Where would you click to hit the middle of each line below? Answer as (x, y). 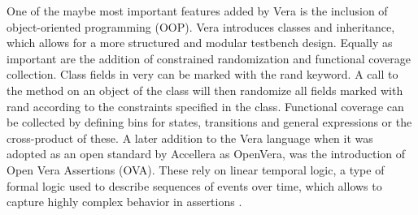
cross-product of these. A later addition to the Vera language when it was (190, 138)
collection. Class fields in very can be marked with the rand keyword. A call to (202, 74)
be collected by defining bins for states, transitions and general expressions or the (209, 122)
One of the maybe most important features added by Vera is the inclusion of (197, 11)
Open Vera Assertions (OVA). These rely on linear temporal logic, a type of (196, 169)
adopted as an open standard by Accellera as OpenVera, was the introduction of (206, 154)
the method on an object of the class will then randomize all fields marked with (205, 90)
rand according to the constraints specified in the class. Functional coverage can (205, 106)
